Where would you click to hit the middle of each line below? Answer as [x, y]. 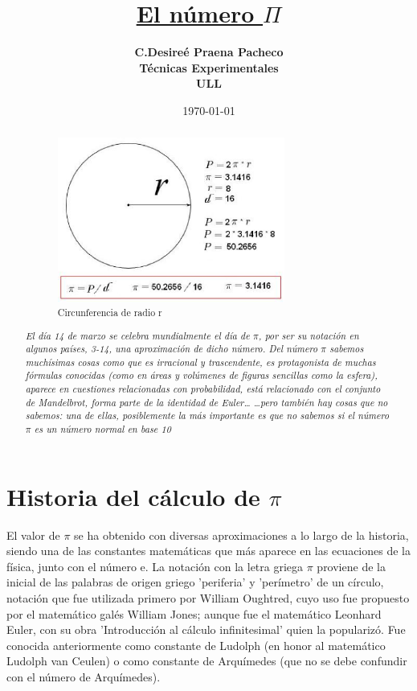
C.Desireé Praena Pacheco [209, 52]
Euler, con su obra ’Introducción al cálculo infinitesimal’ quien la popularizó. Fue [206, 629]
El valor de [33, 535]
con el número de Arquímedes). [84, 677]
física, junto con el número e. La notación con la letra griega [155, 566]
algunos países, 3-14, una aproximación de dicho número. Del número [172, 349]
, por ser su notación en [309, 335]
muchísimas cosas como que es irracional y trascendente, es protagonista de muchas [200, 362]
